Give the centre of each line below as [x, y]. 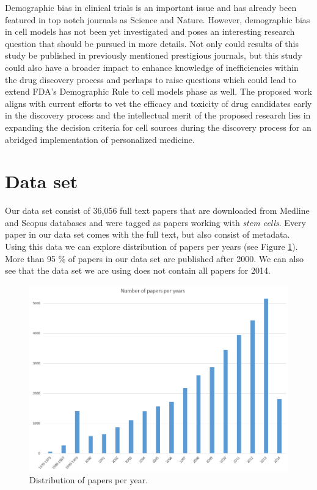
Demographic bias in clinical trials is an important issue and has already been [151, 7]
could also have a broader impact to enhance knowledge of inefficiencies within [152, 67]
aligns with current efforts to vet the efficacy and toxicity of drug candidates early [158, 103]
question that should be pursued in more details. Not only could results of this [152, 43]
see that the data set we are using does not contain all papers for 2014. [138, 270]
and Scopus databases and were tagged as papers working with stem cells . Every [155, 222]
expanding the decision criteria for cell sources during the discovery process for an [158, 127]
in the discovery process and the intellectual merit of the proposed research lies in [158, 115]
